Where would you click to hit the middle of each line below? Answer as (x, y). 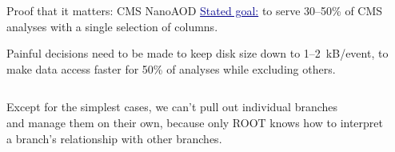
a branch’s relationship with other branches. (114, 138)
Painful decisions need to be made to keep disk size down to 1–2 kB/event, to (197, 53)
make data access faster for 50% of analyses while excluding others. (171, 68)
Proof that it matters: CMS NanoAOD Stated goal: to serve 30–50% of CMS (195, 10)
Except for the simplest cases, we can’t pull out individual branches (172, 107)
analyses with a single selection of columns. (112, 26)
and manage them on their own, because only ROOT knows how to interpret (195, 122)
